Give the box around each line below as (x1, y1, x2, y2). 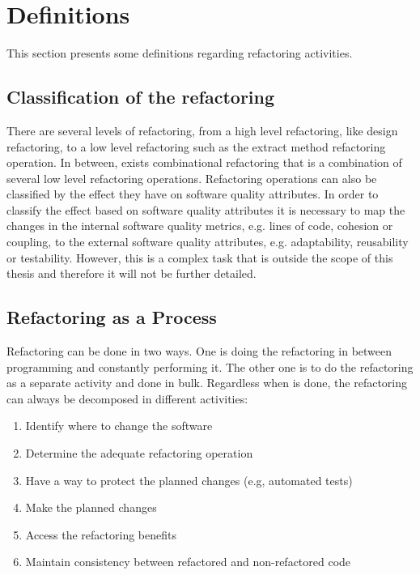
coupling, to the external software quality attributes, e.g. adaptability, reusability (6, 233, 409, 250)
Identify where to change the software (25, 417, 213, 434)
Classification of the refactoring (6, 84, 275, 109)
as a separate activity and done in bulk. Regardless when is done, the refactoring (6, 374, 408, 391)
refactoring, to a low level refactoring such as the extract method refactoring (6, 138, 386, 155)
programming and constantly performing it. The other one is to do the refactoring (6, 358, 414, 375)
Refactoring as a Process (6, 305, 217, 330)
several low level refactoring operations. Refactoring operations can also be (6, 169, 377, 186)
